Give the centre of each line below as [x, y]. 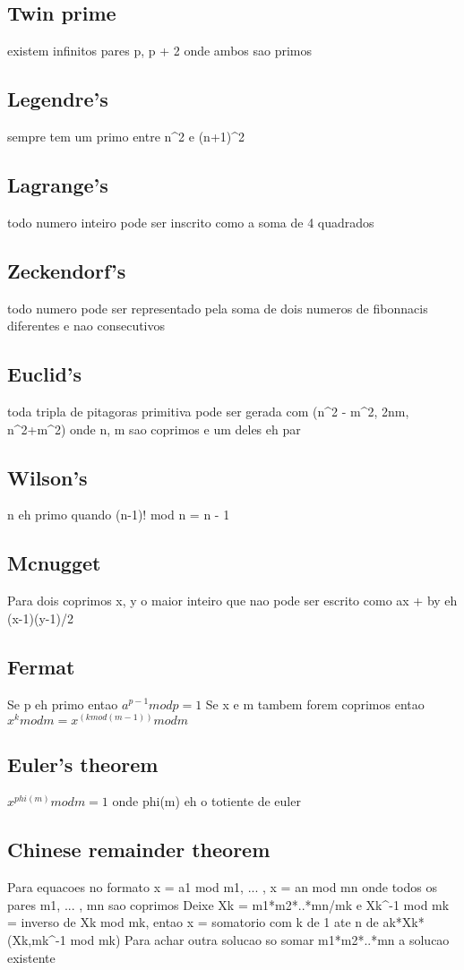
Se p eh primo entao [63, 704]
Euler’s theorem [83, 764]
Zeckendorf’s [67, 270]
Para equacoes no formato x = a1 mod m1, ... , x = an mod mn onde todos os [222, 887]
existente [31, 957]
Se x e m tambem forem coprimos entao [315, 704]
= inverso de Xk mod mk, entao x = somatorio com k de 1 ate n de [193, 922]
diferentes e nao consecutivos [86, 326]
